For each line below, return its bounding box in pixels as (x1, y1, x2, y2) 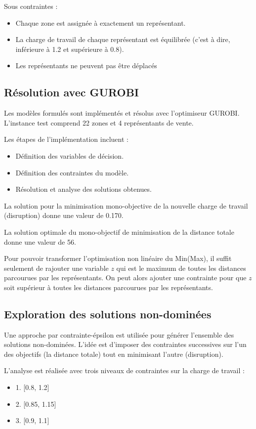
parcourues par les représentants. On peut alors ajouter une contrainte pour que (4, 272, 247, 283)
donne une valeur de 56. (4, 236, 76, 247)
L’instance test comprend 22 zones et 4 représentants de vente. (4, 117, 194, 128)
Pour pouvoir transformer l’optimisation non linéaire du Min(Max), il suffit (4, 253, 232, 263)
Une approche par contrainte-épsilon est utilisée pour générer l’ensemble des (4, 329, 234, 340)
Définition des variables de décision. (15, 150, 124, 161)
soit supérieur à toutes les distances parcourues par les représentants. (4, 282, 213, 292)
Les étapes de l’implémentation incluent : (4, 134, 128, 144)
